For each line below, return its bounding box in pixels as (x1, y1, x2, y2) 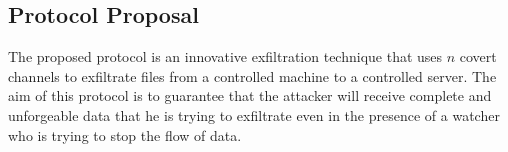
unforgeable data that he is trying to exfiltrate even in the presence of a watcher (8, 104, 500, 125)
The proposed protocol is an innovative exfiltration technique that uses (8, 46, 443, 67)
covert (459, 46, 497, 67)
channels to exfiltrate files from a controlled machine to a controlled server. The (8, 65, 497, 86)
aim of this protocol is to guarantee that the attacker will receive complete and (8, 85, 492, 106)
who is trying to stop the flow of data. (8, 124, 242, 145)
